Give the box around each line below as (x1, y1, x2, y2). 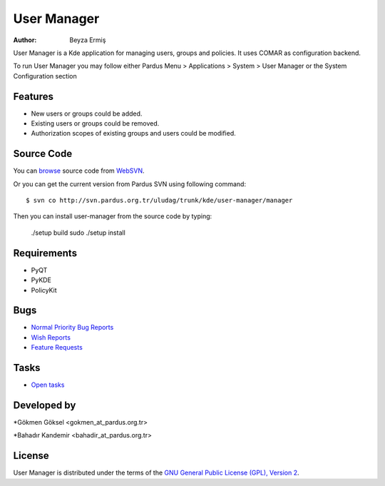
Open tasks (31, 380, 65, 389)
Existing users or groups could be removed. (31, 119, 160, 128)
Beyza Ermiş (69, 36, 106, 44)
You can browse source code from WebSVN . (13, 166, 145, 175)
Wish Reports (31, 333, 71, 342)
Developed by (13, 399, 76, 411)
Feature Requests (31, 343, 83, 352)
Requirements (13, 247, 78, 259)
